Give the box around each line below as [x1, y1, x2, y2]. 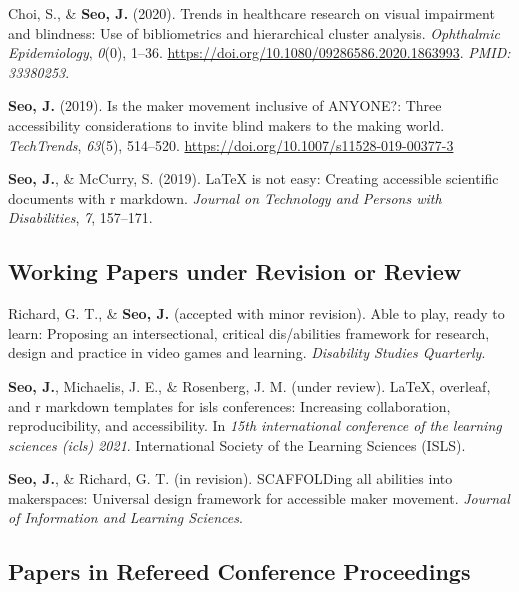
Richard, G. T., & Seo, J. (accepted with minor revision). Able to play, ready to [8, 303, 505, 324]
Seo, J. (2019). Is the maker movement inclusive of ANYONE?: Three [8, 95, 442, 116]
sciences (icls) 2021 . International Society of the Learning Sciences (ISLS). [8, 434, 466, 455]
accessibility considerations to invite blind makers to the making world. [8, 114, 445, 135]
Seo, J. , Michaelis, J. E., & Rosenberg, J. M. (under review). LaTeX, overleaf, [8, 375, 491, 396]
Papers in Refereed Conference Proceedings [8, 556, 471, 587]
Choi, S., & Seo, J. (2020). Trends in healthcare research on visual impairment [8, 3, 495, 23]
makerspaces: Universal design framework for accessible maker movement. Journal [8, 487, 510, 508]
